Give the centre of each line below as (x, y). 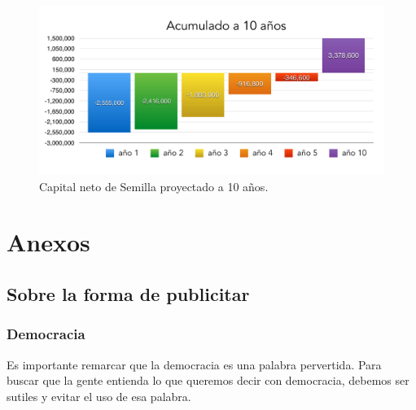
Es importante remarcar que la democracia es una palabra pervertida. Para (194, 364)
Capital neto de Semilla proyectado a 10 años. (154, 186)
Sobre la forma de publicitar (128, 293)
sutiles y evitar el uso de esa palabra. (99, 396)
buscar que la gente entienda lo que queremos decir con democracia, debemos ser (208, 380)
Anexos (48, 242)
